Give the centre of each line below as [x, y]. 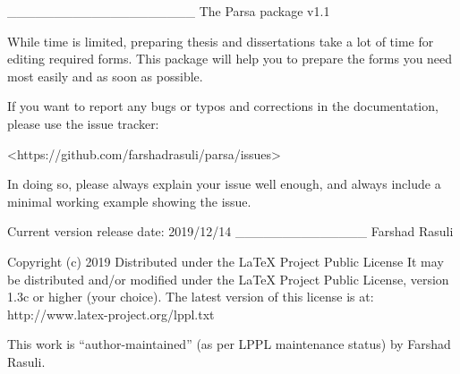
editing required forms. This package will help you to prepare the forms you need [230, 59]
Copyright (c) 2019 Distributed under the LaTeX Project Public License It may [226, 261]
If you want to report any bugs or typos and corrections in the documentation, [223, 106]
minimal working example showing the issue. [129, 201]
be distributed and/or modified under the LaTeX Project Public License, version [228, 279]
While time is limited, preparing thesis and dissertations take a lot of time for [221, 41]
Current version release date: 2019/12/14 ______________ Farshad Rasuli [230, 231]
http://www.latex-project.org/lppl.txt [111, 314]
